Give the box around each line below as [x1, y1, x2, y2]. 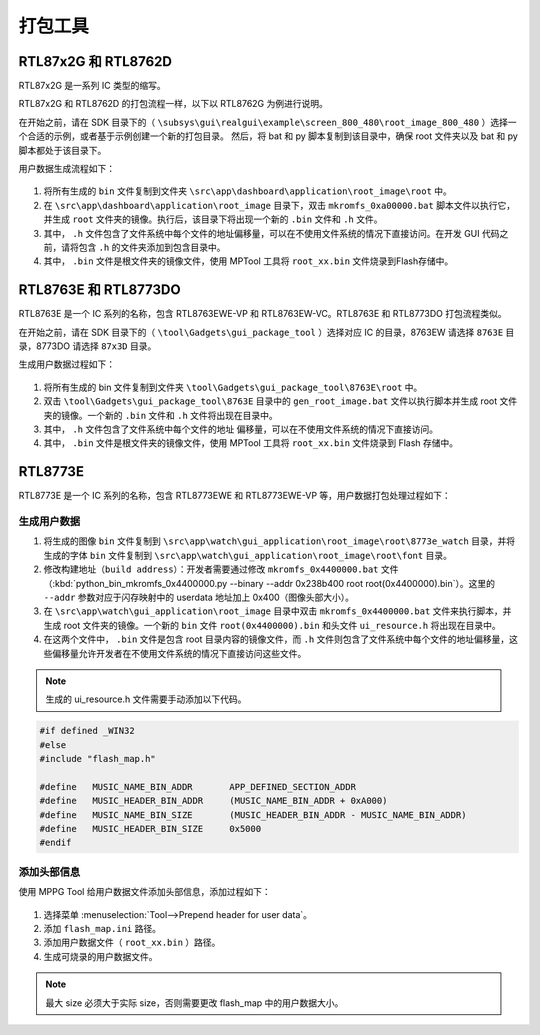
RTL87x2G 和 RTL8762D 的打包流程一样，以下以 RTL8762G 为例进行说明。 [18, 98, 329, 110]
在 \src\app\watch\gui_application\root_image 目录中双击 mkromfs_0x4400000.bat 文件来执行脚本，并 [43, 605, 512, 617]
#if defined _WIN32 [39, 725, 135, 737]
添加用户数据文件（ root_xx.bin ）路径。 [43, 936, 221, 949]
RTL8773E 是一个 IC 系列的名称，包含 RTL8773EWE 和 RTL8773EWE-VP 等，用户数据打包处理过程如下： [18, 490, 452, 502]
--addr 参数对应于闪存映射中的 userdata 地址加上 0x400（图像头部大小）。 [43, 591, 355, 603]
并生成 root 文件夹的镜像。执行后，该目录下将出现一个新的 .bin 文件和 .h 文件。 [43, 213, 383, 225]
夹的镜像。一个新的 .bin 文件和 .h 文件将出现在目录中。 [43, 409, 279, 421]
